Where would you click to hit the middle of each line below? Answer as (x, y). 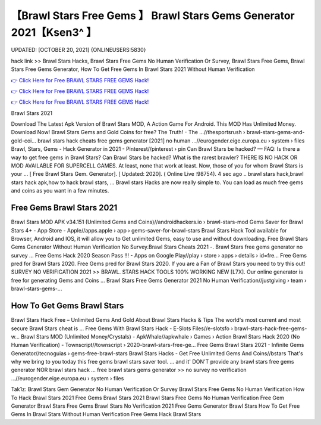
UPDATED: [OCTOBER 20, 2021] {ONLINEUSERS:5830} (78, 50)
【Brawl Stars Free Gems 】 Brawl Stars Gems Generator (153, 15)
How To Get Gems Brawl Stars (67, 306)
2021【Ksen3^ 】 (54, 32)
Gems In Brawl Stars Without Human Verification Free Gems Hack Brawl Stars (106, 414)
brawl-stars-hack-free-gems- (270, 328)
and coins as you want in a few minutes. (60, 191)
